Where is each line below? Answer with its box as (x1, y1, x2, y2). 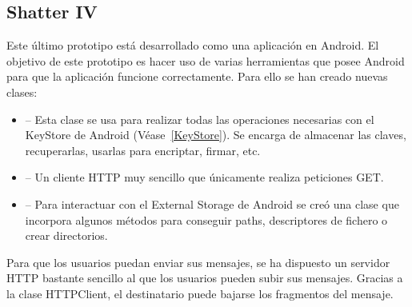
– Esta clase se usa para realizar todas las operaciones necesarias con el (25, 110, 374, 127)
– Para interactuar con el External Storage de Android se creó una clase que (25, 195, 399, 212)
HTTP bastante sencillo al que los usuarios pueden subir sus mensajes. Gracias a (6, 269, 403, 286)
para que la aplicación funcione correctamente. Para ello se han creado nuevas (6, 68, 388, 85)
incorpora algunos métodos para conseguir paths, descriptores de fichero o (25, 211, 388, 228)
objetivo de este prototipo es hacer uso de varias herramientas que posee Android (6, 52, 405, 69)
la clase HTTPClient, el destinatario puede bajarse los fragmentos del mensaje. (6, 285, 394, 301)
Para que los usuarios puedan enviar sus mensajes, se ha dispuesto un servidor (6, 253, 390, 270)
